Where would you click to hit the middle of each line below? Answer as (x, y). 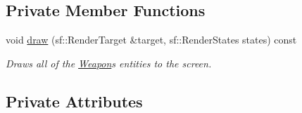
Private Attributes (74, 101)
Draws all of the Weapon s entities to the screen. (109, 63)
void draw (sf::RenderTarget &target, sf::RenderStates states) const (151, 40)
